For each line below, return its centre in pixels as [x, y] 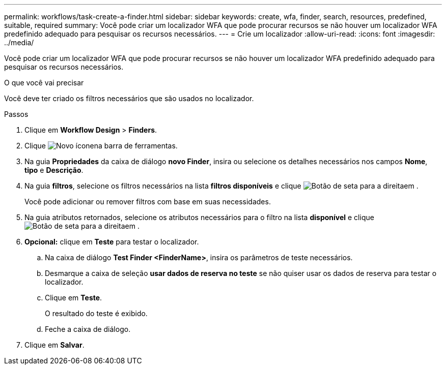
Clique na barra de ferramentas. [101, 146]
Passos [16, 114]
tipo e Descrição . [54, 170]
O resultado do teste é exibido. [96, 313]
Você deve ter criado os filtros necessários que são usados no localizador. [129, 98]
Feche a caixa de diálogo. [88, 329]
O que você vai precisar [44, 83]
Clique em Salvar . [54, 345]
